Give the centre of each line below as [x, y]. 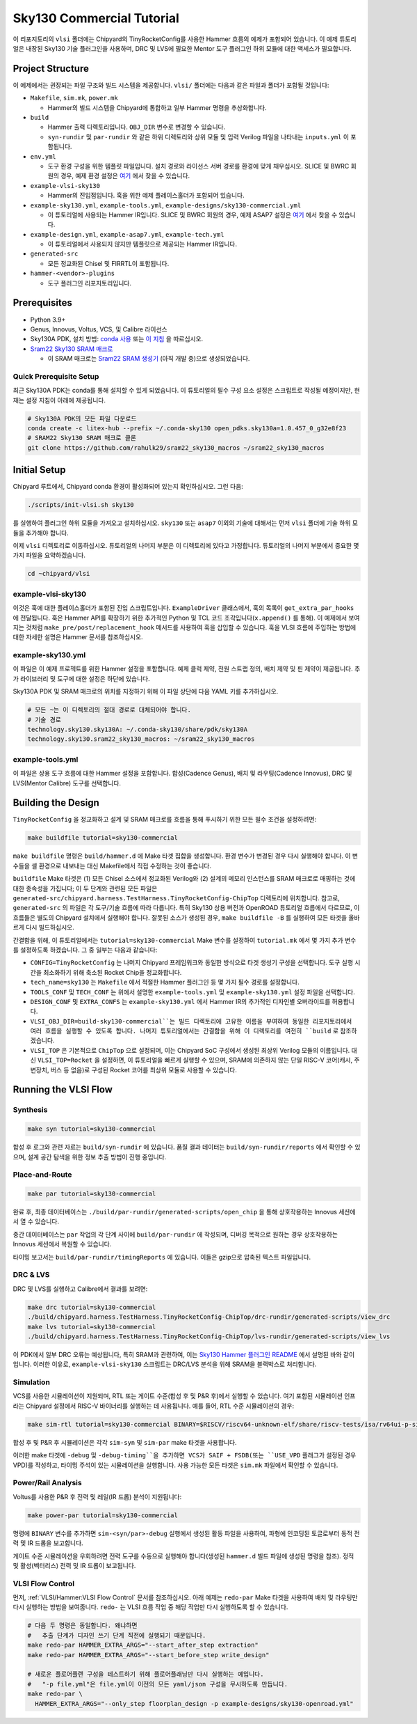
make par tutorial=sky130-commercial [92, 1194]
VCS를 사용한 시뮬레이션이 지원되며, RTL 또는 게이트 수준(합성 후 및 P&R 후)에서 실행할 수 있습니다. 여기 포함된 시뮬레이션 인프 [184, 1396]
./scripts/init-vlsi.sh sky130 [81, 505]
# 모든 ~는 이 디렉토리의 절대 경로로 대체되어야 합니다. [109, 710]
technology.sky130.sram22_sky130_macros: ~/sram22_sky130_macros [141, 739]
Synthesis [30, 1110]
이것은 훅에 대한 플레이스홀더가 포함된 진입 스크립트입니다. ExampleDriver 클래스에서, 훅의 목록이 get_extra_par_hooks [183, 608]
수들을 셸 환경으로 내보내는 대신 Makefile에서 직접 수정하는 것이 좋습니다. [112, 865]
